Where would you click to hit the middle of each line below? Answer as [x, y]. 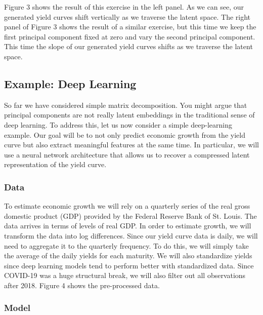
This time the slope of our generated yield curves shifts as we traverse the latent [128, 46]
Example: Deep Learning [70, 83]
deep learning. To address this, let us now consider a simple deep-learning [118, 124]
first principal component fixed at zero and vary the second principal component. [130, 36]
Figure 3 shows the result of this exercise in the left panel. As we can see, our [124, 7]
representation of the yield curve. [55, 164]
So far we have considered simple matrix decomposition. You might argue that [126, 105]
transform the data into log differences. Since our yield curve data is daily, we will [131, 235]
